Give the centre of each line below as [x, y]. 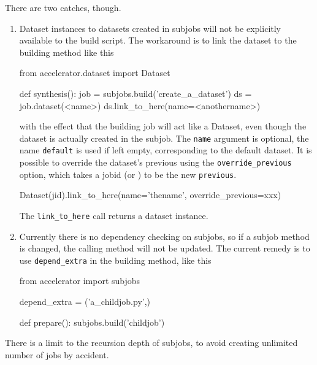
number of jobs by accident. [57, 354]
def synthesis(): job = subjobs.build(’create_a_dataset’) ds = [136, 93]
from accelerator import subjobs [80, 281]
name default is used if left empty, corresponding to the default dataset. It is [166, 150]
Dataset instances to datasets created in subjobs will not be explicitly [150, 28]
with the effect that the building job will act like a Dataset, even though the [163, 126]
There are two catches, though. [63, 7]
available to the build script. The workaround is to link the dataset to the [158, 40]
